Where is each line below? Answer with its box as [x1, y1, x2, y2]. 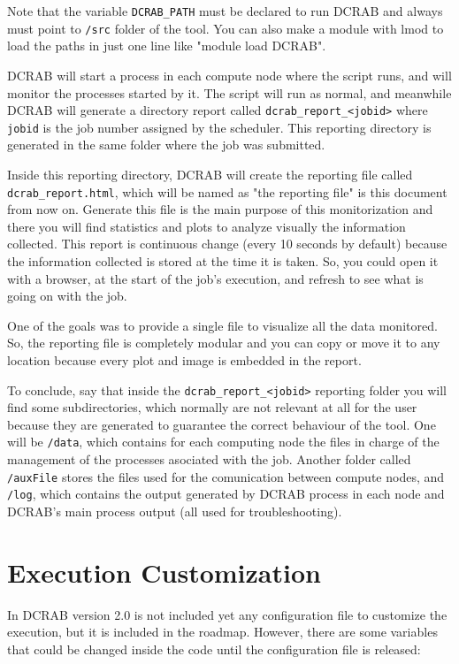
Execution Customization [7, 553, 321, 590]
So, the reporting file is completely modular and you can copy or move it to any [7, 333, 440, 352]
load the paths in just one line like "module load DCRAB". [7, 36, 326, 55]
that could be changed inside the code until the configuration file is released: [7, 639, 421, 658]
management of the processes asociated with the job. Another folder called [7, 450, 411, 469]
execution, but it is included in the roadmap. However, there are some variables [7, 622, 438, 641]
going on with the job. [7, 286, 127, 305]
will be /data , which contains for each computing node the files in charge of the [7, 432, 440, 451]
